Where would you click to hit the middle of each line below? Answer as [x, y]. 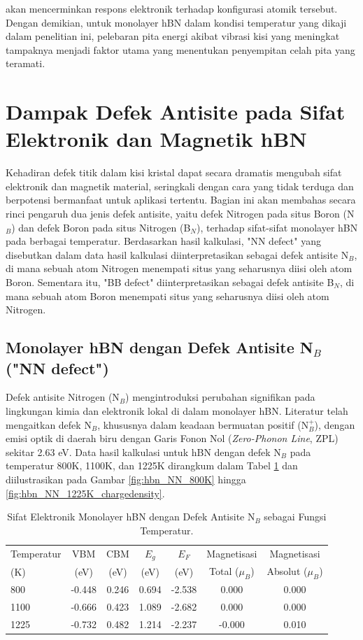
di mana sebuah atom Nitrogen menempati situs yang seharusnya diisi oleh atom [179, 268]
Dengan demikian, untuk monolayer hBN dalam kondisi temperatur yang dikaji [176, 22]
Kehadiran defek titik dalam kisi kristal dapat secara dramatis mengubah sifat [174, 172]
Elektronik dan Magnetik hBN [156, 139]
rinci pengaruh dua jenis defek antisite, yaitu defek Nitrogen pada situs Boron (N [180, 214]
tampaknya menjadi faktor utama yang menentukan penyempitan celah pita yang [180, 49]
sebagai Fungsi [295, 517]
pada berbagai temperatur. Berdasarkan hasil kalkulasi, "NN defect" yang [163, 241]
